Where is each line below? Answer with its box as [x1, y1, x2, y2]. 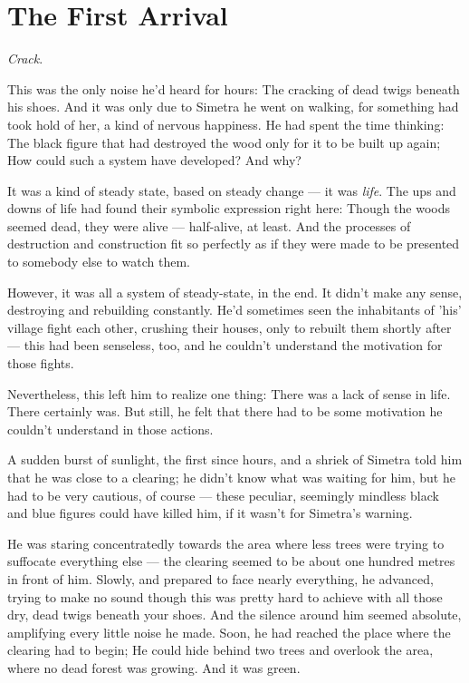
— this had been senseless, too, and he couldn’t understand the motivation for [7, 336, 443, 355]
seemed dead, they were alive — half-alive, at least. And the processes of [7, 216, 411, 235]
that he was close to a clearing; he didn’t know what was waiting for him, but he [7, 468, 455, 486]
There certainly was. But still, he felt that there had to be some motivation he [7, 402, 443, 421]
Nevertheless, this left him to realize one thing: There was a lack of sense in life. [7, 384, 451, 403]
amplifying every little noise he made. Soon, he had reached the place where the [7, 622, 451, 641]
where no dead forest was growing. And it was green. [7, 658, 301, 677]
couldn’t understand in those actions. [7, 419, 214, 438]
